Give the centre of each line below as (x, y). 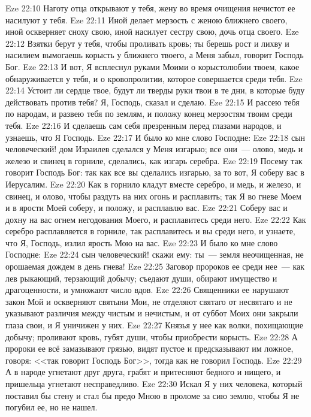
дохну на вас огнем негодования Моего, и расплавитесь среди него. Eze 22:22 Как (156, 219)
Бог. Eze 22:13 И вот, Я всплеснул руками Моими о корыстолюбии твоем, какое (153, 66)
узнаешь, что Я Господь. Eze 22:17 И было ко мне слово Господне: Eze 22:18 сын (155, 137)
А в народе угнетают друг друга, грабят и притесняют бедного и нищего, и (143, 372)
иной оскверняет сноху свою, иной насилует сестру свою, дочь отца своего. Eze (152, 31)
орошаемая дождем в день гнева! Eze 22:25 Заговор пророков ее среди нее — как (155, 266)
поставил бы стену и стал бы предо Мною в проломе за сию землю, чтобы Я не (153, 395)
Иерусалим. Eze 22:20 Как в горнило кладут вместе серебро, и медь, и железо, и (153, 184)
